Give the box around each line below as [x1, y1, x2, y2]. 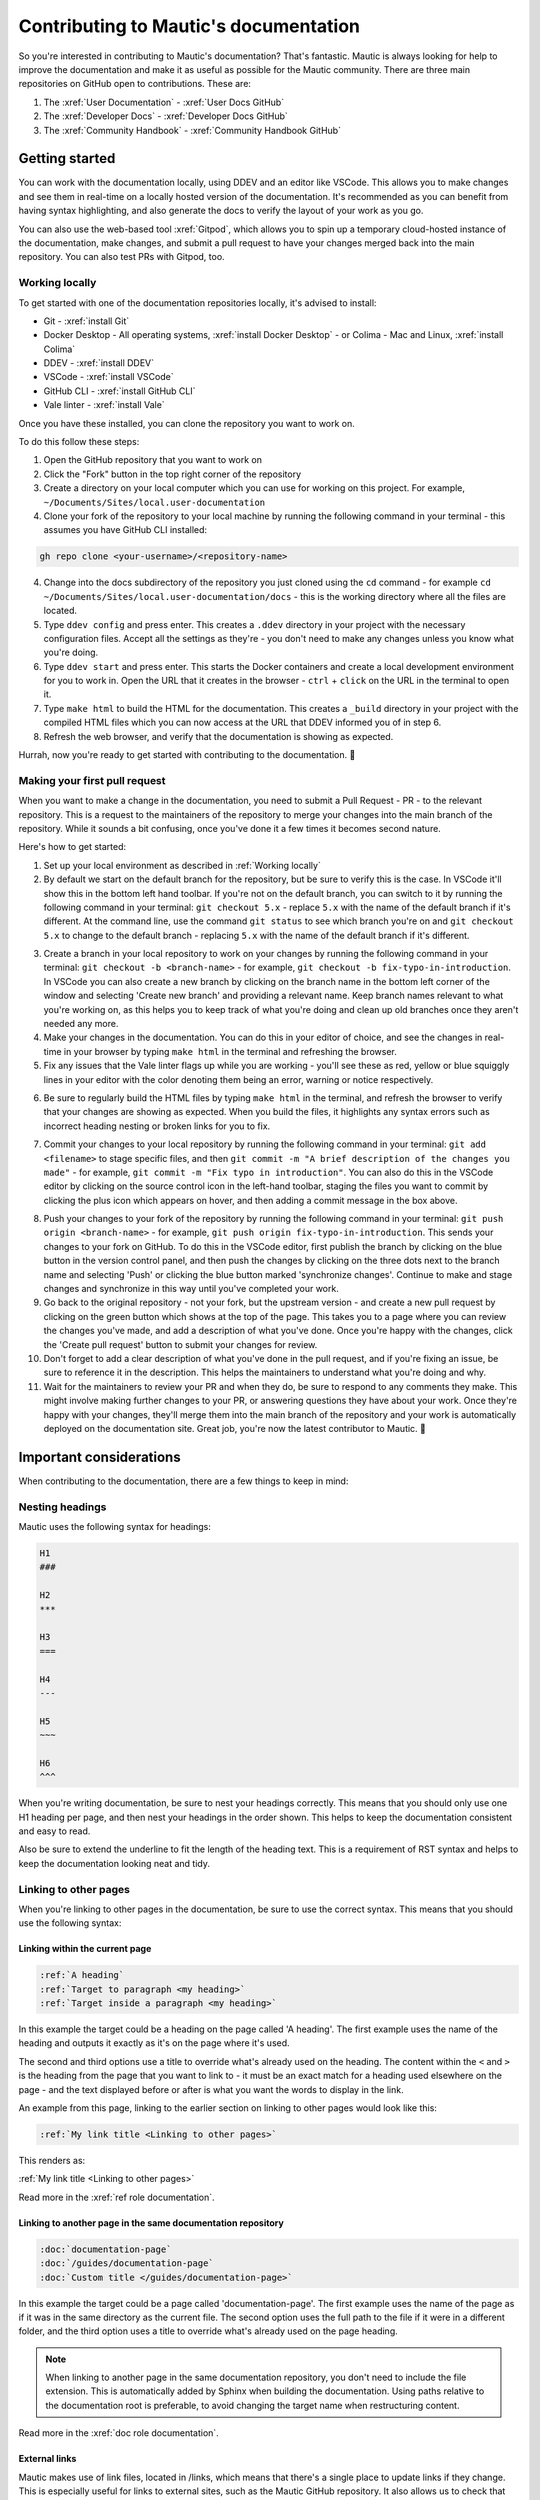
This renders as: [18, 2154, 86, 2166]
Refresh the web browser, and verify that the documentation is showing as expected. [43, 730, 394, 742]
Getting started [18, 150, 116, 167]
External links [18, 2453, 77, 2465]
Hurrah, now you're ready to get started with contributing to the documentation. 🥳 [18, 749, 356, 761]
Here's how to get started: [18, 841, 127, 853]
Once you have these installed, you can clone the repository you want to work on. [18, 417, 355, 429]
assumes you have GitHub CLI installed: [43, 524, 208, 536]
